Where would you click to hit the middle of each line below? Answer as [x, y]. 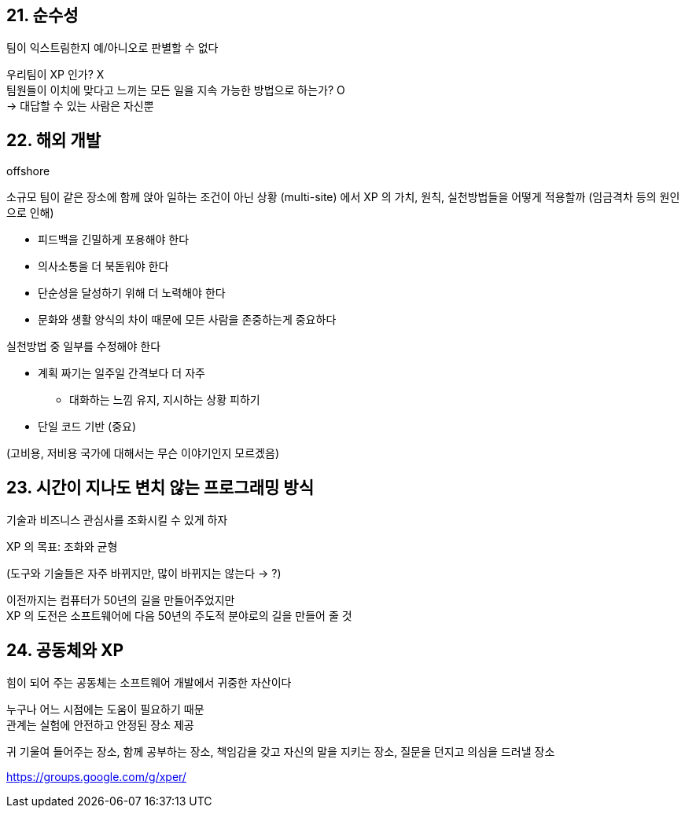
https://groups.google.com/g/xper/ [96, 776]
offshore [28, 171]
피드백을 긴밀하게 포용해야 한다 [114, 240]
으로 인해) [30, 213]
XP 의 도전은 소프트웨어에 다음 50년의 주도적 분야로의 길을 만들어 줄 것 [179, 616]
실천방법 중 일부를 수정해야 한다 [84, 346]
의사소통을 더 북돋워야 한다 [103, 266]
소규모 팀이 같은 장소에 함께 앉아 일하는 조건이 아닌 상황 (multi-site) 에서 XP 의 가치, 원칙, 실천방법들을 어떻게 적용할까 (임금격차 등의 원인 [343, 197]
